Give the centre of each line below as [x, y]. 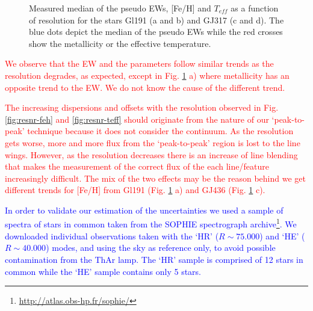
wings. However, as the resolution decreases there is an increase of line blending [151, 154]
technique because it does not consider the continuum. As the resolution [160, 131]
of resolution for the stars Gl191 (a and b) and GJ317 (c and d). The [156, 20]
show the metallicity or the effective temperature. [120, 43]
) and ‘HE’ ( [282, 236]
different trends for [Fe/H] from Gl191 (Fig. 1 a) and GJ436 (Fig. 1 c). [135, 190]
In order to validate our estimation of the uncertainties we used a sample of [144, 210]
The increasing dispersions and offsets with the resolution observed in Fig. [142, 107]
